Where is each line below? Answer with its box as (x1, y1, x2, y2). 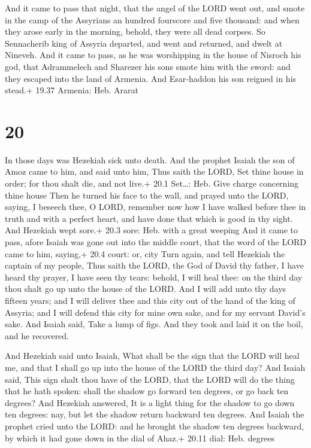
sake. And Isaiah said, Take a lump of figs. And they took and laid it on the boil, (5, 318, 303, 330)
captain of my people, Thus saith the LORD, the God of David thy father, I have (5, 259, 304, 272)
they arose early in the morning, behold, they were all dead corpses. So (5, 25, 265, 38)
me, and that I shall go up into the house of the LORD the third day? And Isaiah (5, 361, 306, 373)
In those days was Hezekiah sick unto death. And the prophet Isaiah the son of (5, 153, 295, 166)
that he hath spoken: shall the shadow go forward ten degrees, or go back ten (5, 385, 289, 397)
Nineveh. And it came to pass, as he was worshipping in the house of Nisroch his (5, 48, 301, 61)
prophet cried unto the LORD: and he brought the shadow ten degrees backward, (5, 419, 304, 432)
